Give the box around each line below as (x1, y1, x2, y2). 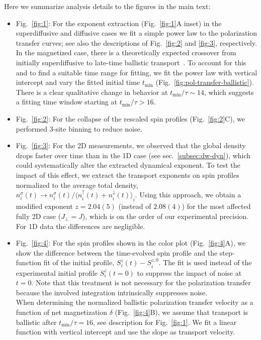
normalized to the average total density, (16, 179, 138, 190)
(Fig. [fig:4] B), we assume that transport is (115, 307, 248, 317)
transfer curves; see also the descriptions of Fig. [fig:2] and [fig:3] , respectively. (16, 37, 257, 48)
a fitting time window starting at (16, 96, 117, 107)
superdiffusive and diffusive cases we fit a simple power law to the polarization (16, 28, 257, 38)
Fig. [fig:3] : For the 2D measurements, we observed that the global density (16, 140, 246, 151)
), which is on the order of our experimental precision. (82, 210, 249, 221)
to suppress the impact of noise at (137, 267, 242, 278)
